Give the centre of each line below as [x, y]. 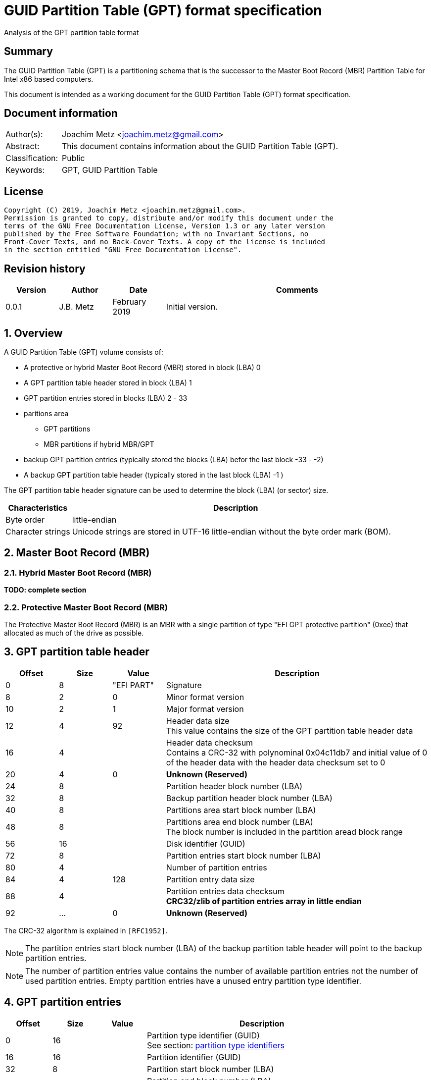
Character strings [38, 531]
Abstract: [23, 146]
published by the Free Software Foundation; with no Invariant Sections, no [156, 234]
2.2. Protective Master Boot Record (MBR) [86, 607]
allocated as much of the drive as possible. [74, 633]
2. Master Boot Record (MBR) [77, 553]
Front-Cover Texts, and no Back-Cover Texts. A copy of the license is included [165, 242]
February [129, 302]
